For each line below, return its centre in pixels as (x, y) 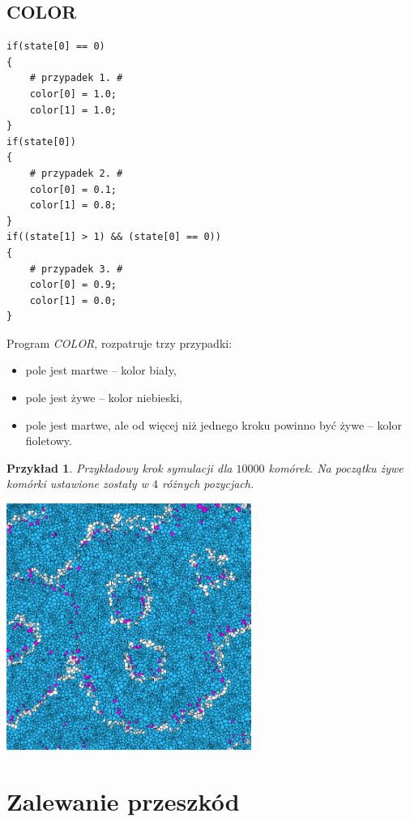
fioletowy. (49, 441)
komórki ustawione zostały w (77, 484)
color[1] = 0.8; (73, 205)
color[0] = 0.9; (73, 285)
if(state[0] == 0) (56, 47)
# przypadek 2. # (76, 173)
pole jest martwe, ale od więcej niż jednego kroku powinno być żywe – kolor (214, 424)
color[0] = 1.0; (73, 94)
